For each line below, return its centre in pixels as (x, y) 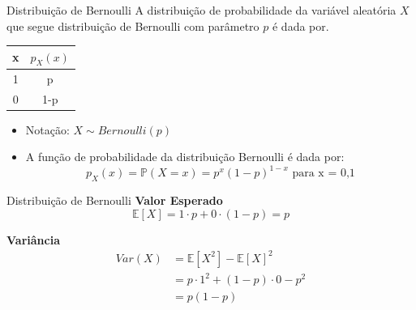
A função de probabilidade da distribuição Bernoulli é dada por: (185, 157)
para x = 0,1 (324, 174)
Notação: (47, 129)
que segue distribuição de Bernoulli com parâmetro (133, 25)
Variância (33, 239)
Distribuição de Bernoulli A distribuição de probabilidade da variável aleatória (202, 10)
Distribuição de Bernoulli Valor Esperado (115, 200)
